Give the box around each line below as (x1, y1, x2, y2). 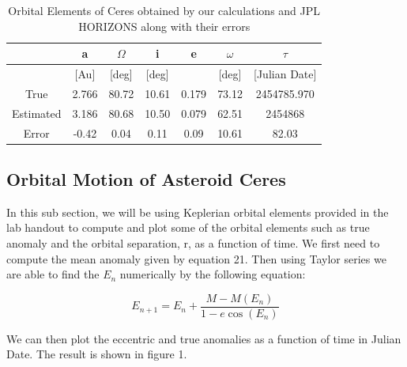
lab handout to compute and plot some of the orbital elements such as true (6, 219, 370, 236)
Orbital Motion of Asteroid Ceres (6, 167, 286, 191)
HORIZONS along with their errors (78, 17, 251, 34)
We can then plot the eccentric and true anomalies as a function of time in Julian (6, 330, 401, 346)
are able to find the (6, 266, 100, 282)
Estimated (12, 104, 62, 121)
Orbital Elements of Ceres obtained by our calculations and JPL (8, 2, 321, 18)
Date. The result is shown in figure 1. (6, 346, 187, 362)
